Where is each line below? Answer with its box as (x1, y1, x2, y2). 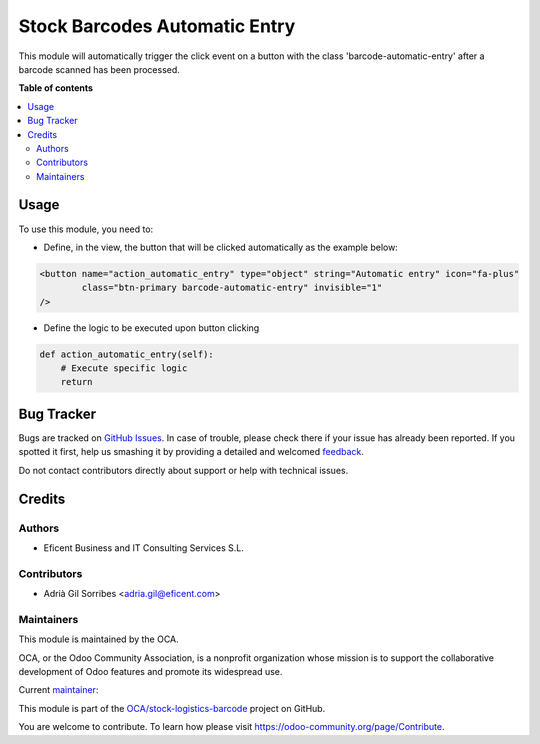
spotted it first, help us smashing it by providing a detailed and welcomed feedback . (18, 446, 365, 458)
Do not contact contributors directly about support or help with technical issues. (18, 464, 349, 476)
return (60, 376, 93, 388)
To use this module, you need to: (18, 223, 154, 235)
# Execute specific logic (60, 363, 188, 374)
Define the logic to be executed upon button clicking (43, 321, 260, 334)
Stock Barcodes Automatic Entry (18, 15, 296, 37)
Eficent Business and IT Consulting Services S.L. (43, 541, 244, 554)
